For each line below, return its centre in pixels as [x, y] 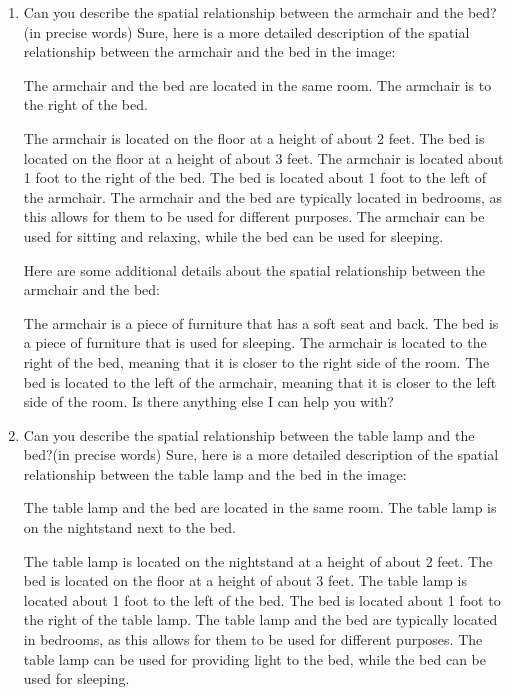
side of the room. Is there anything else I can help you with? [208, 401]
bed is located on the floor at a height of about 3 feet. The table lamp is [245, 580]
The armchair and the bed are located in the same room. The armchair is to [257, 84]
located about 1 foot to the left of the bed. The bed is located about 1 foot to [262, 599]
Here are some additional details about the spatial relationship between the [254, 269]
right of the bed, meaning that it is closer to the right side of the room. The [256, 361]
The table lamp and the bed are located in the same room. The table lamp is [260, 507]
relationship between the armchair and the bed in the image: [209, 51]
